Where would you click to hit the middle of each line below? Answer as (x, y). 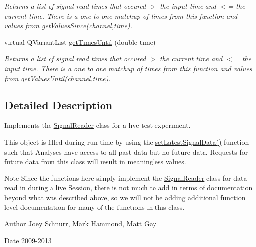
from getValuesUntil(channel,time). (58, 78)
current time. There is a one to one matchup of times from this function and (121, 16)
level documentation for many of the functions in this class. (95, 207)
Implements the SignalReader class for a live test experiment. (98, 125)
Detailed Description (59, 104)
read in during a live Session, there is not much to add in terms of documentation (128, 187)
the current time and (191, 59)
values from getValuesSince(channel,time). (68, 25)
